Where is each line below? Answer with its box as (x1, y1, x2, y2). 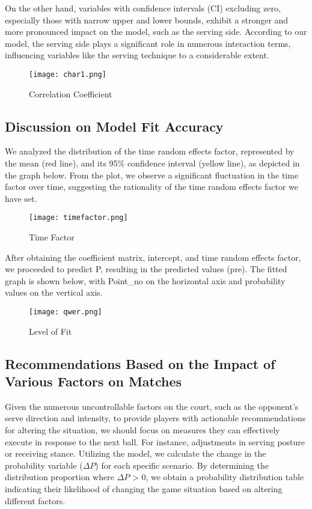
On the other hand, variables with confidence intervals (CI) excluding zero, (5, 2, 281, 14)
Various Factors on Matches (5, 372, 182, 391)
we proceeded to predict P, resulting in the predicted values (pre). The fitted (5, 263, 287, 275)
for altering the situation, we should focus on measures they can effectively (5, 424, 280, 436)
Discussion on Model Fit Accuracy (5, 117, 224, 135)
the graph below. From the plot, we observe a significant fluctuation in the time (5, 168, 299, 181)
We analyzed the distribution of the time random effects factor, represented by (5, 145, 295, 157)
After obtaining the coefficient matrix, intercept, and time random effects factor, (5, 251, 301, 263)
